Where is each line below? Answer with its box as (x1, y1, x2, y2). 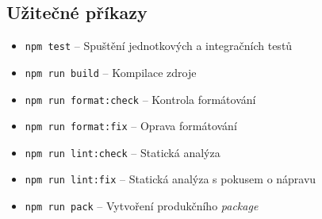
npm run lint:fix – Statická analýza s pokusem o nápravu (25, 171, 316, 187)
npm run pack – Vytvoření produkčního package (25, 198, 259, 214)
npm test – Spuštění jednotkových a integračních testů (25, 37, 293, 54)
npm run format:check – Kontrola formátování (25, 90, 256, 107)
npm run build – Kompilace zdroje (25, 63, 197, 80)
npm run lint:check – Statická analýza (25, 144, 220, 160)
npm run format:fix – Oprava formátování (25, 117, 237, 134)
